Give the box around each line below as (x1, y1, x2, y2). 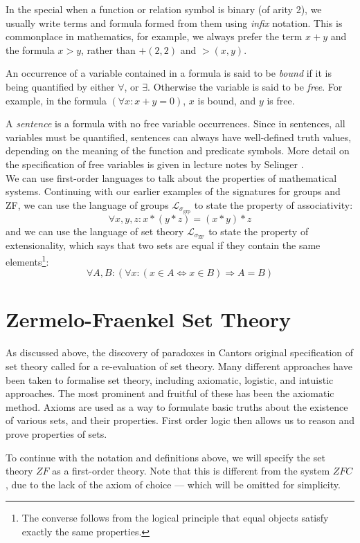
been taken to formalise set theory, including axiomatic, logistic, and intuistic (6, 372, 334, 387)
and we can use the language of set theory (6, 223, 184, 238)
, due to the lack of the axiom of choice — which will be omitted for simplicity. (6, 477, 341, 491)
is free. (267, 93, 295, 107)
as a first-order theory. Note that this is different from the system (52, 463, 330, 478)
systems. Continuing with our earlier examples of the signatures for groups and (6, 184, 341, 199)
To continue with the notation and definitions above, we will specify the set (6, 450, 325, 464)
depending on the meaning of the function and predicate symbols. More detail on (6, 143, 350, 158)
